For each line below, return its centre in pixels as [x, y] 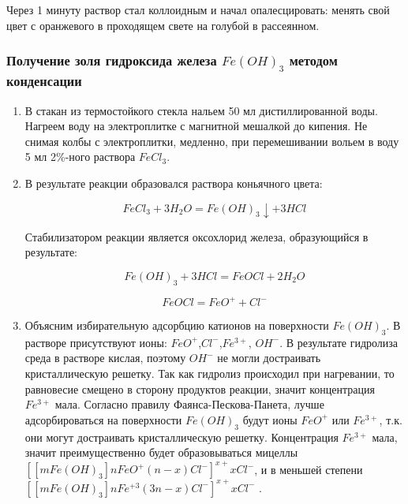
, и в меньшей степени [309, 469]
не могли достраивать [269, 358]
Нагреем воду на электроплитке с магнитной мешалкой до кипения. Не [196, 126]
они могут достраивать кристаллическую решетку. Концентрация [182, 437]
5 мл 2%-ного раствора [80, 157]
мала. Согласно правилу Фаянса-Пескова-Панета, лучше [189, 404]
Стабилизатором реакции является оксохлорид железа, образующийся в [197, 236]
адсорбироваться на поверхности [103, 419]
